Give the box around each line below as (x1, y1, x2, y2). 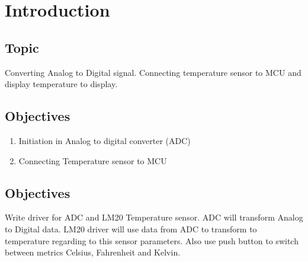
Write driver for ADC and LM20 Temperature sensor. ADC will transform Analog (5, 211, 303, 223)
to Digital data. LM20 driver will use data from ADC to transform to (5, 222, 257, 235)
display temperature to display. (5, 78, 118, 90)
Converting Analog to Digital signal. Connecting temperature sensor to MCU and (5, 66, 301, 78)
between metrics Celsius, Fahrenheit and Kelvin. (5, 246, 181, 258)
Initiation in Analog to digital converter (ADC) (18, 134, 191, 146)
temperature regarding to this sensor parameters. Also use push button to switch (5, 234, 299, 247)
